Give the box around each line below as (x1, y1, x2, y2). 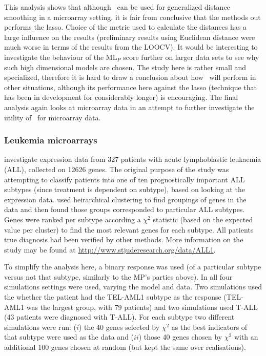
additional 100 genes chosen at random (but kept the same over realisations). (4, 342, 246, 352)
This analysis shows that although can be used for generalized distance (4, 2, 230, 12)
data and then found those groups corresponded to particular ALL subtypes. (4, 204, 245, 215)
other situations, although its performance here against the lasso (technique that (4, 81, 257, 92)
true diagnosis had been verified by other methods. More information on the (4, 234, 243, 245)
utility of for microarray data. (4, 112, 101, 122)
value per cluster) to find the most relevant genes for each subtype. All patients (4, 224, 254, 235)
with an (234, 331, 258, 342)
